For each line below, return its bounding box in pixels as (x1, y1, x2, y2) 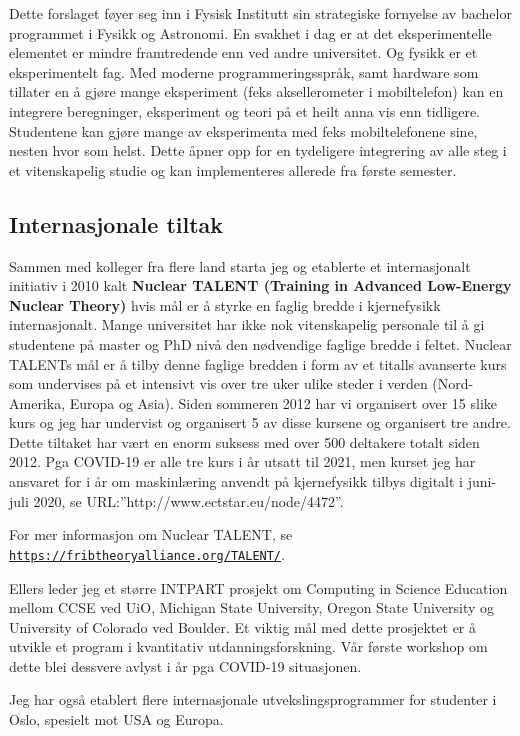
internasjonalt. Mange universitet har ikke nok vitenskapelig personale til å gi (9, 314, 485, 335)
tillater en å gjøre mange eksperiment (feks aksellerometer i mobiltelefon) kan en (9, 81, 504, 102)
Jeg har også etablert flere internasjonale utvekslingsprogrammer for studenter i (9, 689, 497, 710)
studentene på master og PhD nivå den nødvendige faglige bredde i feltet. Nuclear (9, 333, 512, 354)
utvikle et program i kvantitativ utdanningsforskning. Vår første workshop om (9, 636, 488, 657)
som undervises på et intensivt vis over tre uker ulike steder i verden (9, 373, 428, 394)
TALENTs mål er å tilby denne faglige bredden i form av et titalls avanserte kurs (9, 353, 507, 374)
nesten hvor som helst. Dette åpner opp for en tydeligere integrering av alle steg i (9, 140, 507, 161)
